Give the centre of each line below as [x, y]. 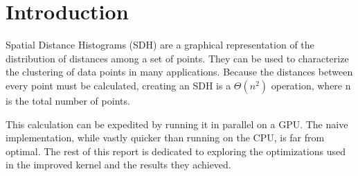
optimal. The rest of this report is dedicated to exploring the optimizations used [176, 151]
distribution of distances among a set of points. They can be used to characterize [177, 58]
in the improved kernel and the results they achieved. [118, 165]
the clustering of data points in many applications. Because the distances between [179, 72]
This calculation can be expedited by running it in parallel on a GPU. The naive [177, 124]
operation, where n [311, 85]
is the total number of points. [68, 100]
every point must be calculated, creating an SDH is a [118, 85]
